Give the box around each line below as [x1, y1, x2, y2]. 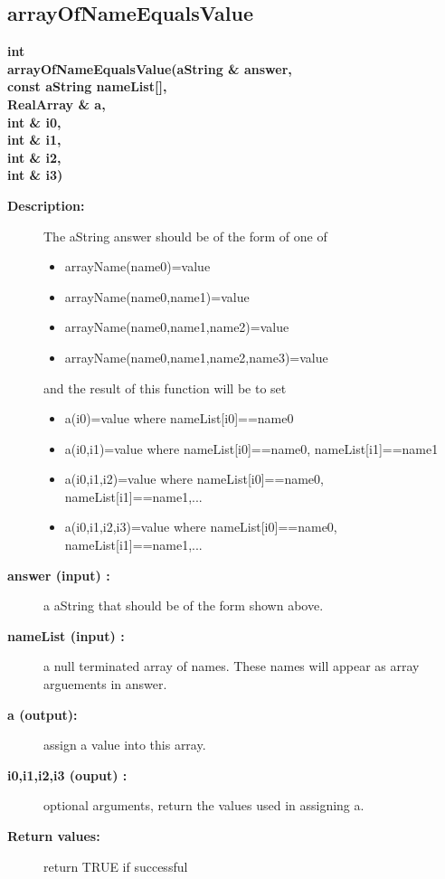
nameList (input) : [7, 626, 125, 645]
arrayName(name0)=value [64, 257, 211, 276]
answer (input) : [7, 565, 110, 584]
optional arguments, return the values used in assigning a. [43, 796, 365, 815]
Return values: [7, 827, 100, 846]
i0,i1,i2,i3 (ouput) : [7, 765, 128, 784]
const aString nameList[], [7, 77, 167, 96]
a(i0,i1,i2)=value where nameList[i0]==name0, [64, 469, 324, 488]
